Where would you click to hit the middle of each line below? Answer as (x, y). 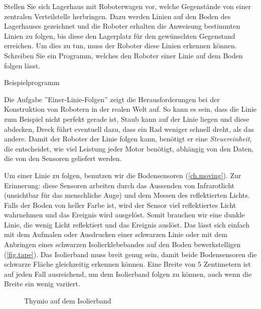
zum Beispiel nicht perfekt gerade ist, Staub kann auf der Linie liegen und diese (127, 119)
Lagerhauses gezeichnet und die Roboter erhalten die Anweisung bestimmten (122, 26)
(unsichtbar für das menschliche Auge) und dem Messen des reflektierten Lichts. (127, 195)
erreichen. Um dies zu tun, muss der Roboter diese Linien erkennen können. (120, 46)
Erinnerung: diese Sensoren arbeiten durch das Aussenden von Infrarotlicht (119, 185)
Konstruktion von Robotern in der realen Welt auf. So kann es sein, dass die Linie (130, 109)
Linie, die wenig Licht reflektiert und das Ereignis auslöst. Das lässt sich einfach (127, 224)
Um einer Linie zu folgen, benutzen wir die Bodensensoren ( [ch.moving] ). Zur (123, 175)
